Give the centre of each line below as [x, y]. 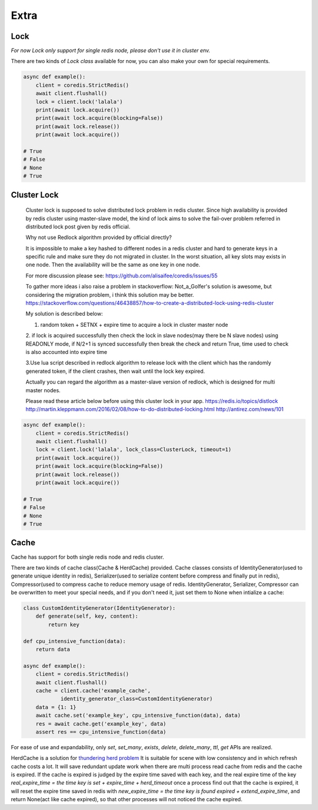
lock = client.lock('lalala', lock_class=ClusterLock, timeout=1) [134, 450]
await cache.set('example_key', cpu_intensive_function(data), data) [138, 716]
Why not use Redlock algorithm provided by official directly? [99, 237]
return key [64, 624]
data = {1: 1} [56, 707]
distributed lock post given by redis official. [78, 227]
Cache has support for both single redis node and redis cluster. [87, 557]
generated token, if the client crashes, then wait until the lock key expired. [115, 371]
